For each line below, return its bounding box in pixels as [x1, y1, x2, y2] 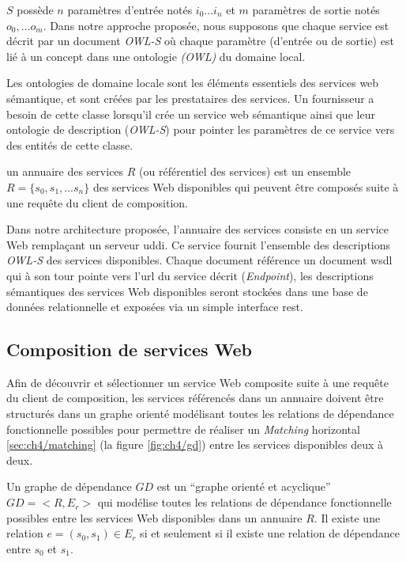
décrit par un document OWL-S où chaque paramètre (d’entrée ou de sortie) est [6, 32, 394, 49]
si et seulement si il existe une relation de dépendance [140, 525, 400, 541]
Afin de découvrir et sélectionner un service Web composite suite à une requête [6, 374, 389, 390]
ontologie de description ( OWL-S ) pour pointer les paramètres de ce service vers [6, 121, 395, 138]
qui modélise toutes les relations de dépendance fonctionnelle [97, 494, 392, 511]
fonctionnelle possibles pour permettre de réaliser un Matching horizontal [6, 420, 360, 437]
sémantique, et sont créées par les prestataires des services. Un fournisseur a [6, 89, 374, 106]
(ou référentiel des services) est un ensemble [139, 163, 351, 180]
